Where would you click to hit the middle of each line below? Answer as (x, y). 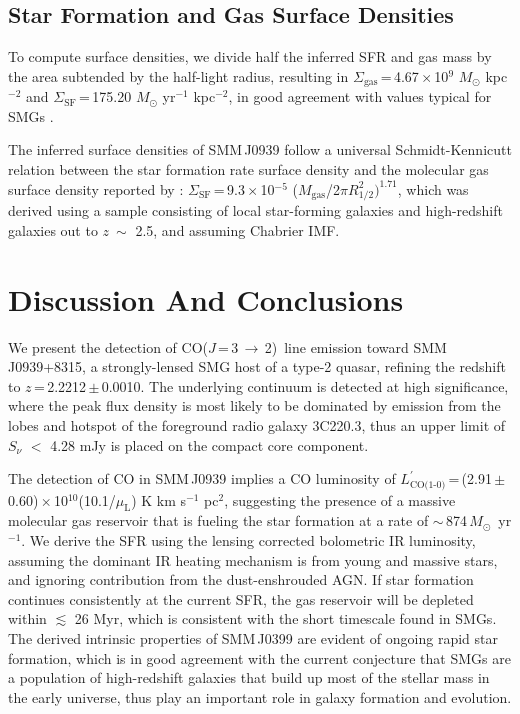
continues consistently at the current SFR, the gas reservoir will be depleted (241, 598)
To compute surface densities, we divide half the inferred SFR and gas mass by (250, 56)
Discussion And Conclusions (206, 298)
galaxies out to (53, 229)
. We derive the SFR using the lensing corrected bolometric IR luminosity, (248, 540)
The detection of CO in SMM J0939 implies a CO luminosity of (202, 478)
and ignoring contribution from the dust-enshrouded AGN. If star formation (241, 579)
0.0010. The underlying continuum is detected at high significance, (305, 385)
